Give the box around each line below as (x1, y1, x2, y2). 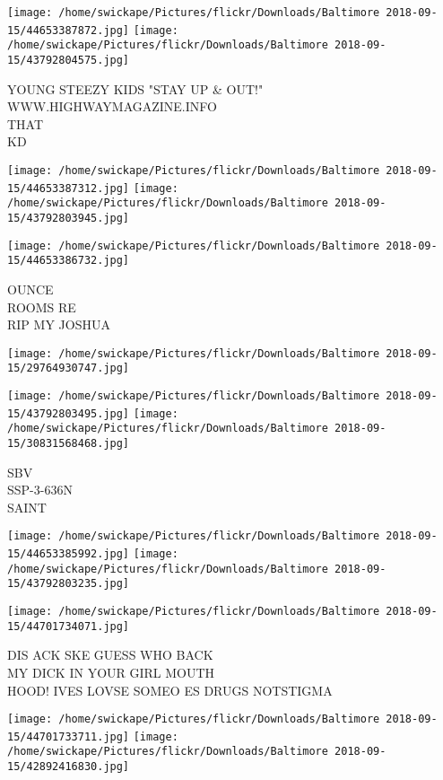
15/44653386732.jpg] (7, 254, 130, 267)
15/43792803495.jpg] (7, 407, 130, 420)
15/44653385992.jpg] (7, 548, 130, 561)
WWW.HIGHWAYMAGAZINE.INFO (7, 97, 217, 116)
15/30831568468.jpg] (7, 437, 130, 450)
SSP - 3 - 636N (7, 480, 73, 499)
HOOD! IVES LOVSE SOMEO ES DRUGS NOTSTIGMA (7, 680, 333, 699)
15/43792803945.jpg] (7, 211, 130, 224)
